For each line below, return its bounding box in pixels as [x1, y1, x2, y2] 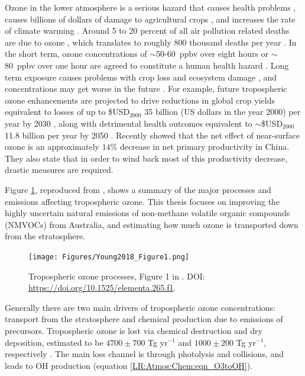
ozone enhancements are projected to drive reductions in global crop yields [5, 94, 275, 106]
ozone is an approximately [5, 140, 99, 153]
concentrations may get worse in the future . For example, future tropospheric [5, 82, 287, 95]
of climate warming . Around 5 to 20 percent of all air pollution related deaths [5, 24, 290, 37]
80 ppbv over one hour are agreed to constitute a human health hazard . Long [5, 59, 289, 71]
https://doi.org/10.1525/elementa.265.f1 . [28, 281, 176, 294]
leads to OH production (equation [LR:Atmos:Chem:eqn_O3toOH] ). [5, 359, 253, 371]
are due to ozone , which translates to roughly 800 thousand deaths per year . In [5, 36, 297, 48]
